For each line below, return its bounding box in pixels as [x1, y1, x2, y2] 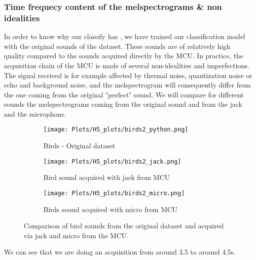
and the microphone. [4, 108, 67, 119]
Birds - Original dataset [43, 140, 115, 151]
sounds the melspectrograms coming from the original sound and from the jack [4, 99, 242, 109]
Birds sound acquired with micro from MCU [43, 204, 178, 214]
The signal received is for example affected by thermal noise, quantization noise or [4, 70, 253, 80]
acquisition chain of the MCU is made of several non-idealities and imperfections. [4, 60, 250, 70]
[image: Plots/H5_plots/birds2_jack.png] [43, 158, 182, 165]
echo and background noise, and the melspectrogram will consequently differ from [4, 80, 251, 90]
